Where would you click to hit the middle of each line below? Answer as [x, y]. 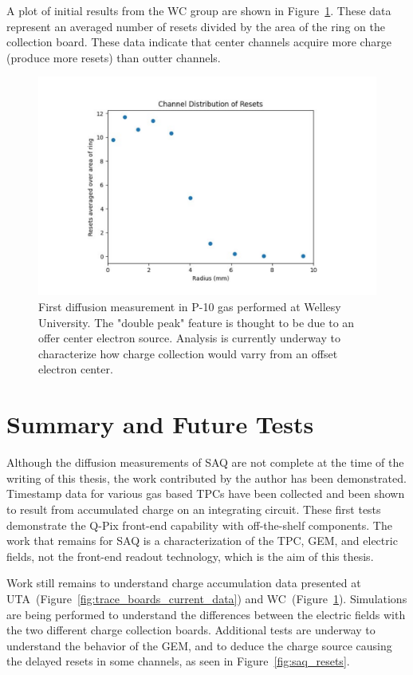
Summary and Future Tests [160, 424]
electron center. [76, 369]
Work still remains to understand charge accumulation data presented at [184, 583]
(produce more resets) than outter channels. [114, 57]
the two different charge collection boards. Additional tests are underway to [191, 630]
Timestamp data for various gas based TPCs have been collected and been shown [206, 493]
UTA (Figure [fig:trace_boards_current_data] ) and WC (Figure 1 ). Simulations [207, 598]
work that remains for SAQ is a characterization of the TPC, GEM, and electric [202, 541]
